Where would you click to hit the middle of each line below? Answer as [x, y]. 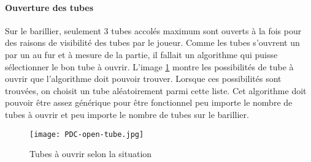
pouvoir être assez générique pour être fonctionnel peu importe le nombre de [149, 102]
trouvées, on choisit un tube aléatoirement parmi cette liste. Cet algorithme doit [156, 90]
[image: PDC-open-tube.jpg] [87, 134]
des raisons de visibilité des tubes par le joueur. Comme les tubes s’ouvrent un [152, 42]
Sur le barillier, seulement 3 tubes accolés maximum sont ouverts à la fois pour [153, 30]
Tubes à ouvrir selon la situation [91, 154]
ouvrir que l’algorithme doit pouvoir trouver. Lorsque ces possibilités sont [143, 79]
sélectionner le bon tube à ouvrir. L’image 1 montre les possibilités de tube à [149, 66]
